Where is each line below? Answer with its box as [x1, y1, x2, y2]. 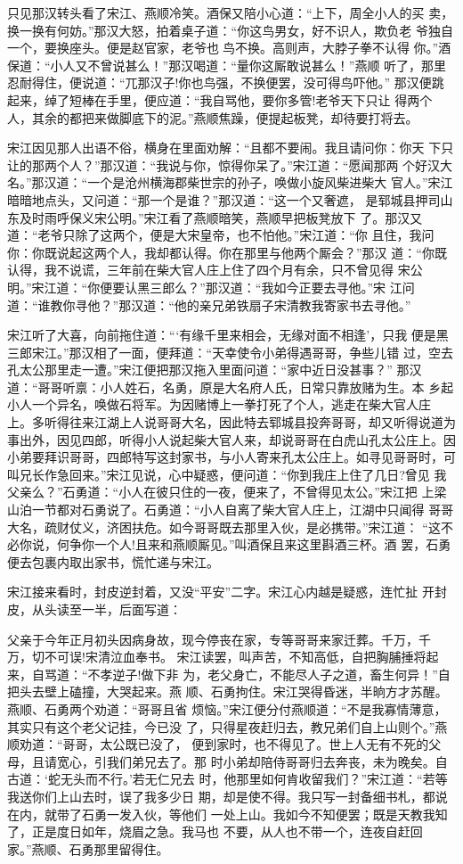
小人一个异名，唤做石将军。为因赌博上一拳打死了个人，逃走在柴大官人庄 [7, 395, 431, 414]
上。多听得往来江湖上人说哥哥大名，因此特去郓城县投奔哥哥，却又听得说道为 [7, 413, 456, 432]
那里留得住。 [93, 839, 169, 858]
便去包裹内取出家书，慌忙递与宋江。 [7, 552, 219, 571]
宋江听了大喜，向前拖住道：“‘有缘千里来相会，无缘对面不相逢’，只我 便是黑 [7, 325, 449, 344]
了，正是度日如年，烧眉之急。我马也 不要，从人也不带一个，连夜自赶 [7, 822, 410, 841]
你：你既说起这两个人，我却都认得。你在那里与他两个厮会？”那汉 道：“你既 [7, 243, 447, 261]
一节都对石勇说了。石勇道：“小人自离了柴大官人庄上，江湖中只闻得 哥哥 [31, 500, 454, 519]
